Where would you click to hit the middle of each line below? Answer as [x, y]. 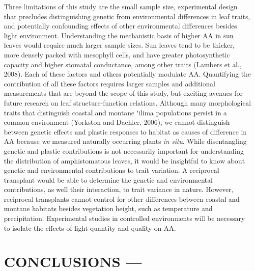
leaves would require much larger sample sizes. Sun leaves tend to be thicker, [119, 45]
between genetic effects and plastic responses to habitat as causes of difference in [126, 131]
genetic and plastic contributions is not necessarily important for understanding [124, 150]
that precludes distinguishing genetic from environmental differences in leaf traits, [127, 16]
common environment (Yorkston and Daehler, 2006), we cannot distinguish [117, 122]
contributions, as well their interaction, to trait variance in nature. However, [119, 189]
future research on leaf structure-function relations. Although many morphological [127, 102]
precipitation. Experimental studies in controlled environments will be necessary [125, 218]
